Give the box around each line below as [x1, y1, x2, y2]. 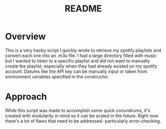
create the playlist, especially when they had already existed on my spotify [5, 63, 158, 69]
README [64, 3, 102, 14]
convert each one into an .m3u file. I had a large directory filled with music [5, 53, 157, 59]
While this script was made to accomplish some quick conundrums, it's [5, 107, 151, 113]
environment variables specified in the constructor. [5, 73, 109, 79]
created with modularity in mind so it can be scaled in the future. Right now [5, 113, 159, 119]
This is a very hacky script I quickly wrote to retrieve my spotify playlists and [5, 47, 162, 53]
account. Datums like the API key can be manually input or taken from [5, 68, 148, 74]
